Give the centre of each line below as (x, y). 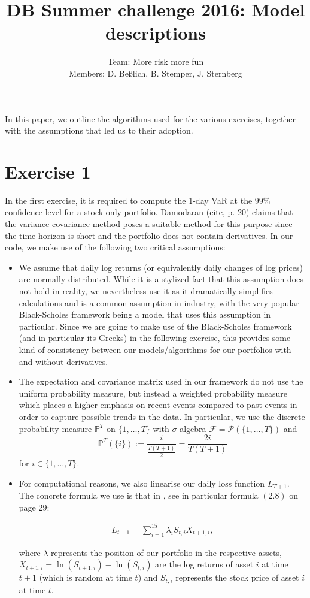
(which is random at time (86, 577)
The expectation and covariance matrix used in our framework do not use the (161, 381)
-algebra (192, 428)
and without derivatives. (63, 361)
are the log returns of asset (204, 564)
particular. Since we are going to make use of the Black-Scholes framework (155, 326)
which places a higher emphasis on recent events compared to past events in (158, 405)
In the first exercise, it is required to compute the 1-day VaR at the (129, 200)
